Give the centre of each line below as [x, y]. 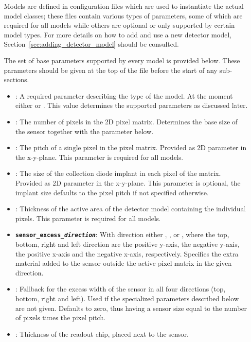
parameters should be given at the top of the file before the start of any [111, 70]
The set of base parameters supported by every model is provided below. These [122, 60]
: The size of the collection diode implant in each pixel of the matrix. [118, 173]
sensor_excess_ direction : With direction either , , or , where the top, [122, 234]
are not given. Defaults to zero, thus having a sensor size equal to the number [131, 308]
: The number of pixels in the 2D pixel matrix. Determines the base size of [126, 121]
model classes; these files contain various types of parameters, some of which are [123, 15]
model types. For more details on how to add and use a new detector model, [118, 34]
